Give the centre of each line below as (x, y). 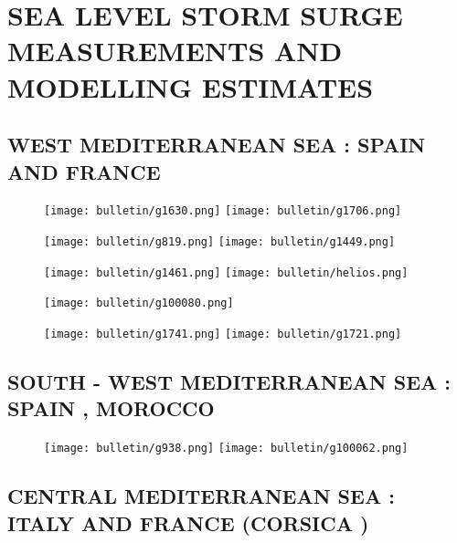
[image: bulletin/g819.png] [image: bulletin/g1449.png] (220, 242)
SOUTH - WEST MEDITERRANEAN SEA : (229, 382)
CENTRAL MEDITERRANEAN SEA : (201, 496)
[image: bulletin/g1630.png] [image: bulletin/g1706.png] (223, 211)
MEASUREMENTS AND (175, 51)
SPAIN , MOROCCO (111, 408)
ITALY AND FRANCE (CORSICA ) (188, 522)
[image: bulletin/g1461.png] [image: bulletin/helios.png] (226, 272)
